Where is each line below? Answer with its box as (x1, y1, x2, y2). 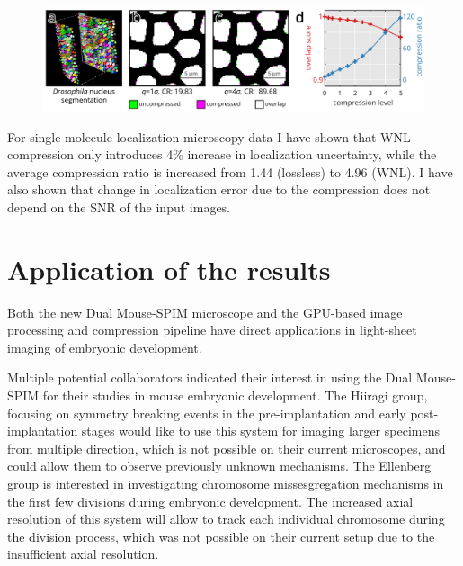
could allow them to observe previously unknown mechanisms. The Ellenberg (7, 456, 432, 475)
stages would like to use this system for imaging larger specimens (81, 421, 440, 440)
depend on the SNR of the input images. (7, 197, 231, 216)
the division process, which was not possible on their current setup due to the (7, 526, 435, 545)
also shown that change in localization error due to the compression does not (7, 180, 431, 199)
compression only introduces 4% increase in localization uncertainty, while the (7, 145, 437, 164)
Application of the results (7, 250, 331, 287)
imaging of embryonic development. (7, 337, 202, 356)
